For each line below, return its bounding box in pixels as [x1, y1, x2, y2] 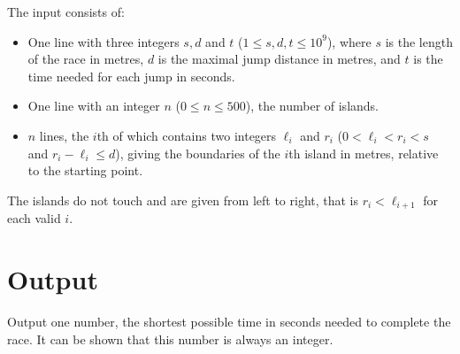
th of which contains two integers [96, 126, 277, 144]
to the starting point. [27, 161, 143, 180]
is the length [385, 32, 453, 50]
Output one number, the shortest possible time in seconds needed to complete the [7, 312, 451, 330]
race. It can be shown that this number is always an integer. [7, 329, 333, 348]
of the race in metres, [27, 50, 144, 68]
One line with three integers [27, 32, 180, 50]
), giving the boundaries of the [115, 143, 280, 162]
